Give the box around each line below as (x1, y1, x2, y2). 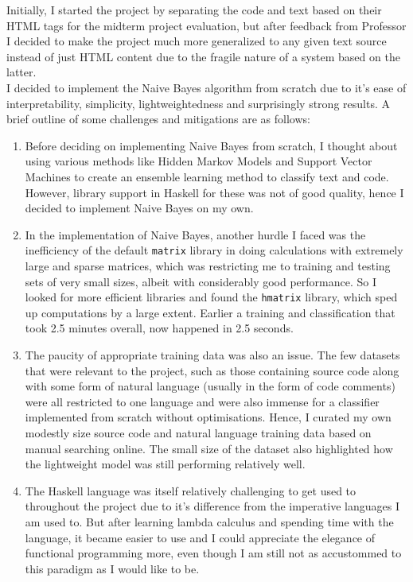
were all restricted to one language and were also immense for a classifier (25, 393, 380, 409)
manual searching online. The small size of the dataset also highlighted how (25, 440, 393, 456)
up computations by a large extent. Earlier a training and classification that (25, 304, 395, 320)
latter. (6, 64, 37, 80)
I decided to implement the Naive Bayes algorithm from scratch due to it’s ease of (6, 79, 407, 95)
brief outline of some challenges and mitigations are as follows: (6, 111, 310, 127)
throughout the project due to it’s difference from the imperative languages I (25, 498, 399, 514)
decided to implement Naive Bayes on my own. (25, 200, 254, 216)
